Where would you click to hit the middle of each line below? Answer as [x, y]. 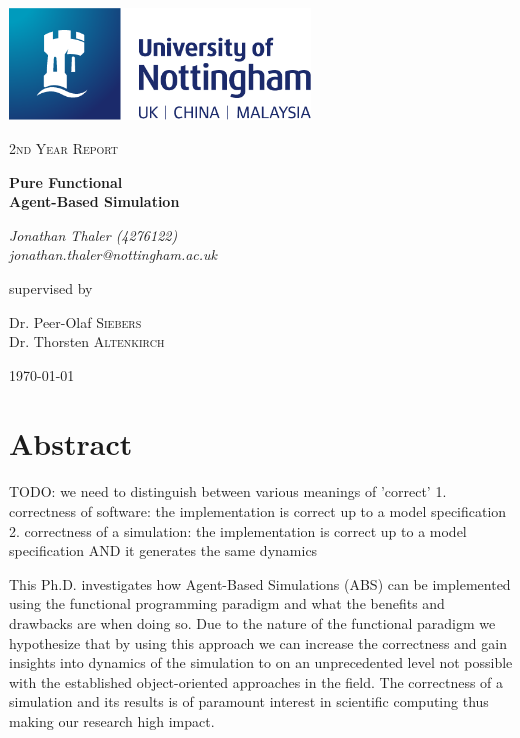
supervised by [51, 287]
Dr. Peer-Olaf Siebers [75, 321]
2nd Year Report [64, 147]
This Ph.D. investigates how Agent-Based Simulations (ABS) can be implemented [260, 583]
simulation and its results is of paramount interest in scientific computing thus [249, 701]
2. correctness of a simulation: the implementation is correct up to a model [238, 530]
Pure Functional [66, 181]
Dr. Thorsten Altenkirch [87, 341]
